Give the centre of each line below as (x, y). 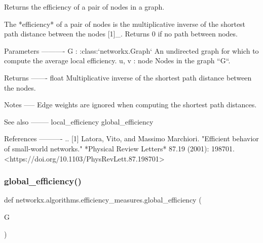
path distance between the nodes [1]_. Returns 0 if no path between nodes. (121, 34)
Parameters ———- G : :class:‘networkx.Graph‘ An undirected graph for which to (131, 50)
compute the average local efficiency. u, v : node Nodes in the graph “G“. (117, 60)
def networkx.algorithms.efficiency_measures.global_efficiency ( (103, 200)
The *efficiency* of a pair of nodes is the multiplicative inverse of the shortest (125, 24)
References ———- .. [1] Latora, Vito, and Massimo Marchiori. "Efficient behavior (131, 138)
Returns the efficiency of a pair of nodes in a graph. (84, 7)
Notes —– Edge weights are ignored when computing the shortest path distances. (130, 105)
